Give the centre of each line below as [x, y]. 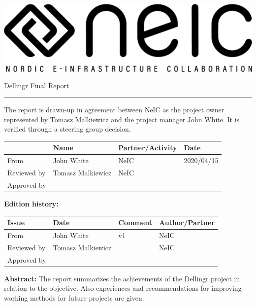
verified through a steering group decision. [67, 129]
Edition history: [31, 203]
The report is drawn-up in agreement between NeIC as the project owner [114, 109]
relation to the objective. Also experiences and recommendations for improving [123, 288]
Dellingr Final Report [37, 85]
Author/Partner [187, 222]
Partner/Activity [148, 148]
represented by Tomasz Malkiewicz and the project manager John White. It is [122, 119]
